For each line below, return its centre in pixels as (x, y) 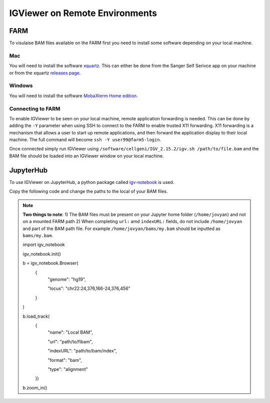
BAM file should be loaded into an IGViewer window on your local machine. (87, 156)
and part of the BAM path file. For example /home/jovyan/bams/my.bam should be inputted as (122, 229)
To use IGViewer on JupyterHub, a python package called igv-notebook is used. (92, 182)
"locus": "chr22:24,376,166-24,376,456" (89, 289)
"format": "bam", (65, 360)
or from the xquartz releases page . (45, 73)
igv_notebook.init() (42, 254)
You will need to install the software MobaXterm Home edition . (73, 96)
